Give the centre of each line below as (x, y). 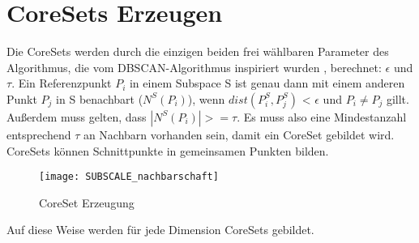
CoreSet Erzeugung (87, 202)
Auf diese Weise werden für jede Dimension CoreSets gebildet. (160, 230)
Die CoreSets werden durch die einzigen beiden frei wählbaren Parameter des (198, 51)
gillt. (398, 98)
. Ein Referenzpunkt (62, 83)
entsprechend (39, 134)
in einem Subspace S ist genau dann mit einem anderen (267, 83)
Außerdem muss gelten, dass (77, 116)
